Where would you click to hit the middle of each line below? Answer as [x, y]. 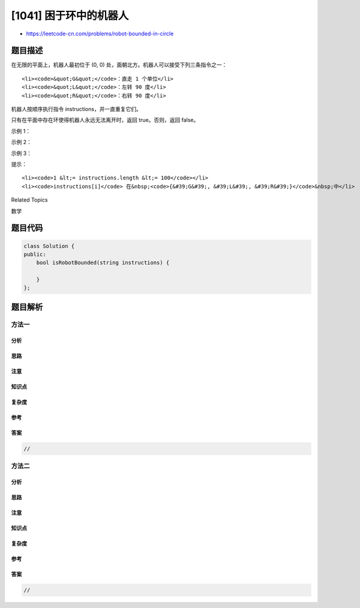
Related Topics [29, 200]
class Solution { [49, 246]
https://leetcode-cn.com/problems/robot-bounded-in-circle [100, 34]
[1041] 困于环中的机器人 [70, 16]
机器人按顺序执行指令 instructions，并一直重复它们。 [76, 109]
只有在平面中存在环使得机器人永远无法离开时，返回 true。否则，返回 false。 [105, 120]
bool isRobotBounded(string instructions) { [103, 263]
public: [35, 254]
